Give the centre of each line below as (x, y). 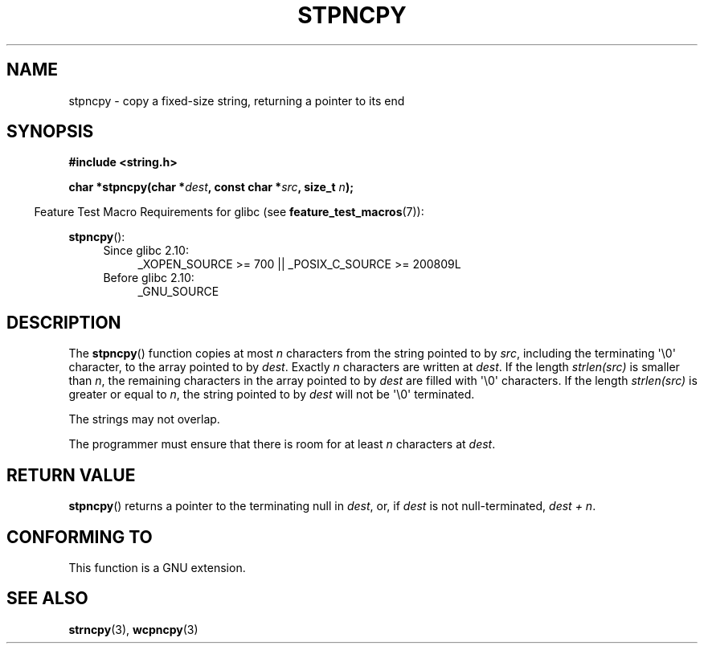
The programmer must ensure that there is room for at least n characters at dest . (282, 444)
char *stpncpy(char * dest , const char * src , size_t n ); (211, 187)
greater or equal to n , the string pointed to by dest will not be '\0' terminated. (272, 394)
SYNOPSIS (50, 132)
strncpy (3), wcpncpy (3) (133, 629)
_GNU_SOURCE (178, 292)
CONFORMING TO (80, 537)
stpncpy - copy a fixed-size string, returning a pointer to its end (237, 100)
